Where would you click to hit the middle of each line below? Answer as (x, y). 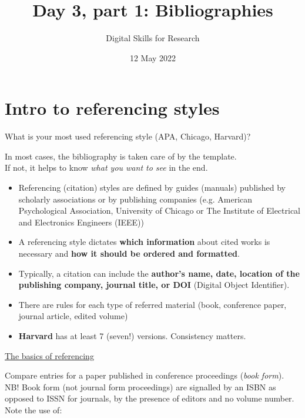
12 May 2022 (153, 57)
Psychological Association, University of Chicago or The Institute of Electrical (160, 210)
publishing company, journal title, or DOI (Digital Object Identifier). (154, 285)
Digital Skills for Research (153, 38)
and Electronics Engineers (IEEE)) (81, 222)
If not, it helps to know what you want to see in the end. (106, 167)
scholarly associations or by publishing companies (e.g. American (135, 199)
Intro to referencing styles (112, 108)
